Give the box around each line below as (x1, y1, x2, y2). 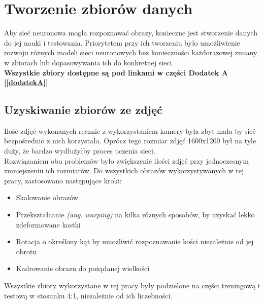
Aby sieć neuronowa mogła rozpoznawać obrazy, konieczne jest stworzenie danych (4, 27, 257, 38)
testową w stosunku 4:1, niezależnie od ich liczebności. (4, 290, 173, 300)
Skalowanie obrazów (16, 192, 78, 203)
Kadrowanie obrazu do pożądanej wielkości (16, 263, 150, 274)
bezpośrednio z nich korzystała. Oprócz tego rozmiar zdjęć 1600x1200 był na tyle (4, 135, 256, 146)
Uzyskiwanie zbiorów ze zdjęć (4, 102, 162, 118)
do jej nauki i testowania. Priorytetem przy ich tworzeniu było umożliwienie (4, 37, 240, 48)
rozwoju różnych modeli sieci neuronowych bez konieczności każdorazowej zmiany (4, 47, 257, 58)
